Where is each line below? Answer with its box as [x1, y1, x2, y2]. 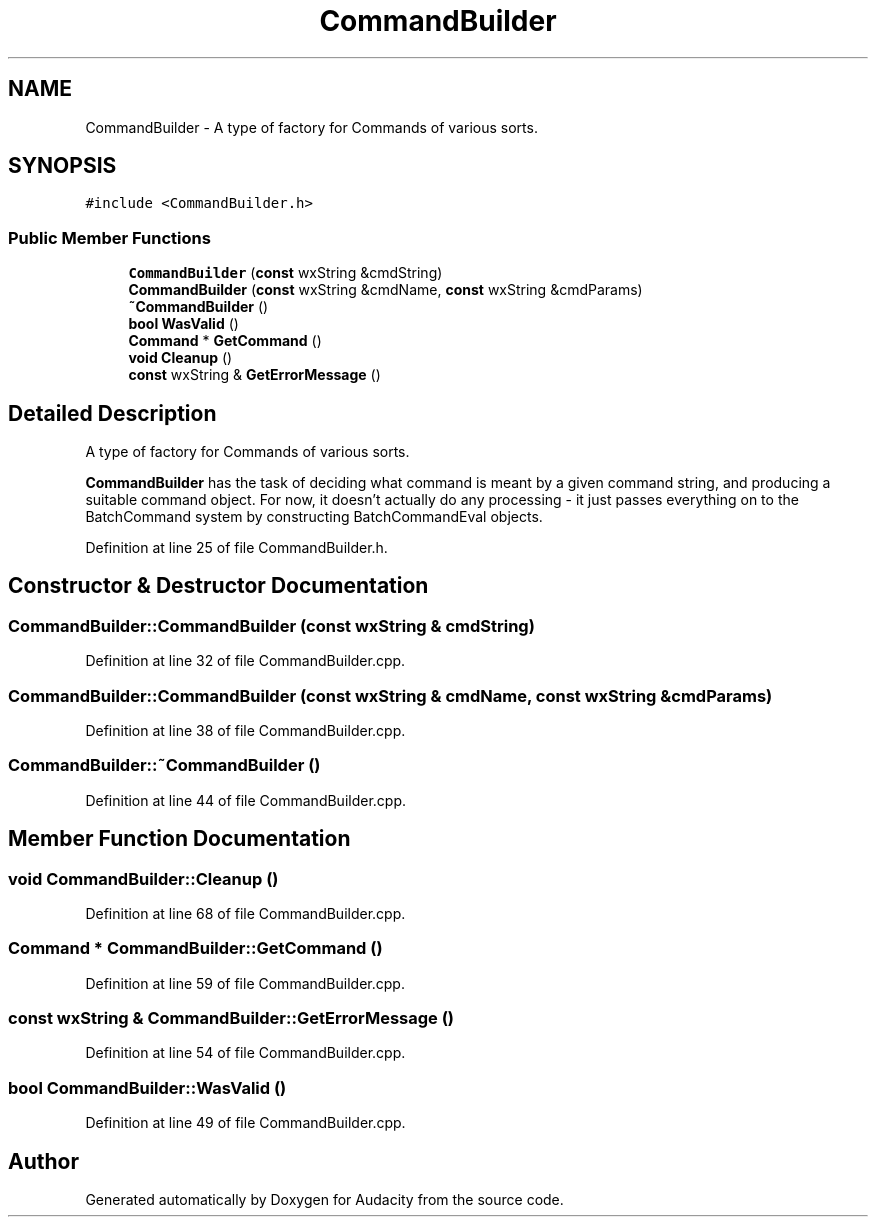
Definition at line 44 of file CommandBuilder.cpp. [85, 791, 407, 809]
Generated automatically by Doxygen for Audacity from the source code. [85, 1191, 564, 1209]
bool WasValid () [128, 315, 239, 333]
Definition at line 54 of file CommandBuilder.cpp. [85, 1044, 406, 1062]
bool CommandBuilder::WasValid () [8, 1077, 287, 1098]
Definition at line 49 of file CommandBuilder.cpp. [85, 1114, 406, 1132]
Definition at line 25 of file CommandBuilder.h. [85, 539, 388, 557]
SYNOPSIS [8, 153, 117, 179]
